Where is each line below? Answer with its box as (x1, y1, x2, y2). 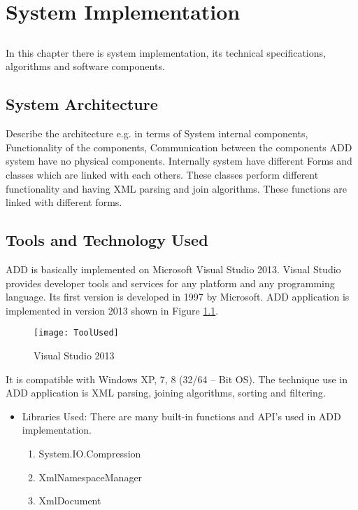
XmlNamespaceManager (38, 469, 143, 484)
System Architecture (6, 93, 158, 115)
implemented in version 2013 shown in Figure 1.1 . (6, 303, 219, 317)
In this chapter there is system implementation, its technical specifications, (6, 45, 326, 60)
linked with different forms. (6, 195, 122, 209)
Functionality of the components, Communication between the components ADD (6, 139, 352, 154)
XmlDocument (38, 493, 101, 508)
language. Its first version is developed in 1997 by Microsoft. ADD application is (6, 289, 350, 304)
